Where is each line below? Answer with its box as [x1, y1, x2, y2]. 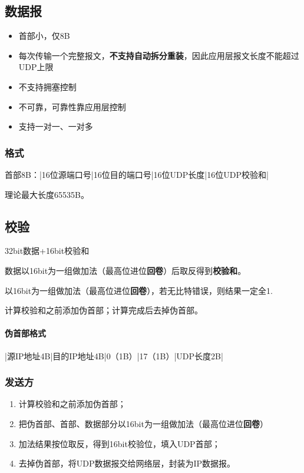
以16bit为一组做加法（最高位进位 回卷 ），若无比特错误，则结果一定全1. [5, 284, 273, 296]
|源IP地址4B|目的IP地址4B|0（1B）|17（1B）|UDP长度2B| [5, 349, 223, 362]
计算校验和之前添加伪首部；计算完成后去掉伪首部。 [5, 304, 203, 316]
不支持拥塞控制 [18, 80, 77, 92]
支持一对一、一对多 [18, 120, 93, 133]
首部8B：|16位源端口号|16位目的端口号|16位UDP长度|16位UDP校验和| [5, 168, 269, 180]
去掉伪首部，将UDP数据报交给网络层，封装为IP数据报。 [18, 457, 236, 469]
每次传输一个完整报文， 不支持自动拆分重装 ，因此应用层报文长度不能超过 [18, 49, 299, 61]
